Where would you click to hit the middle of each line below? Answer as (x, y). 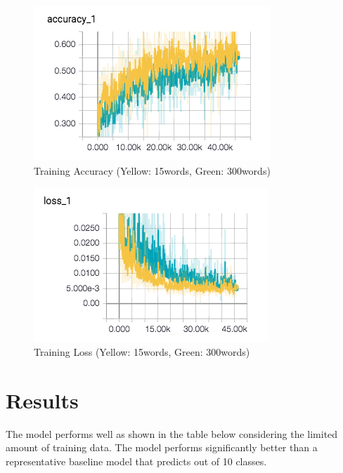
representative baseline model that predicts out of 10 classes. (136, 461)
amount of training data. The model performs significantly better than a (162, 447)
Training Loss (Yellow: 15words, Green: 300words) (142, 351)
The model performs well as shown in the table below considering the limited (172, 433)
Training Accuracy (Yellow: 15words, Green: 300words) (152, 170)
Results (42, 400)
